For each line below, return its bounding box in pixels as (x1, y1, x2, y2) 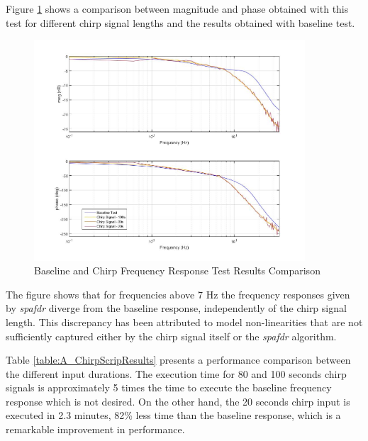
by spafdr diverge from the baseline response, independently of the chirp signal (6, 301, 347, 316)
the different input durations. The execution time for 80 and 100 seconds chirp (6, 366, 347, 381)
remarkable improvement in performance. (6, 422, 185, 437)
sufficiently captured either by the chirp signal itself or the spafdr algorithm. (6, 328, 337, 343)
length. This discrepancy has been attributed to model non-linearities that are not (6, 314, 363, 329)
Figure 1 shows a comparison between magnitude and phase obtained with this (6, 1, 349, 16)
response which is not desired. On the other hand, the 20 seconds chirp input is (6, 393, 350, 408)
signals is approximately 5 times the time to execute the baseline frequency (6, 380, 332, 395)
